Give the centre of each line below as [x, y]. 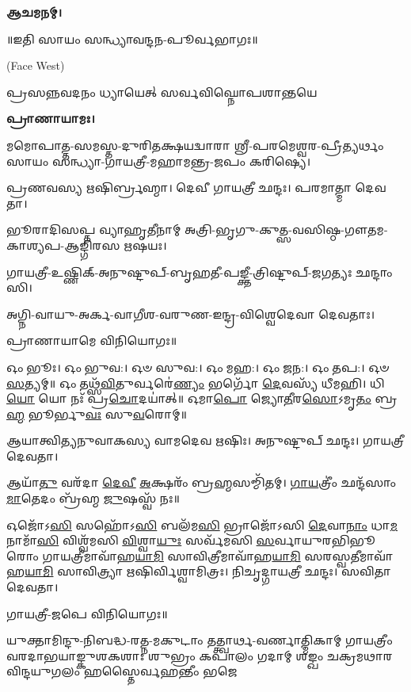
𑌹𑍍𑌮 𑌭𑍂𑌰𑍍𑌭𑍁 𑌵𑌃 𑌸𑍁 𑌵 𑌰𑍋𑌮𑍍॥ [97, 413]
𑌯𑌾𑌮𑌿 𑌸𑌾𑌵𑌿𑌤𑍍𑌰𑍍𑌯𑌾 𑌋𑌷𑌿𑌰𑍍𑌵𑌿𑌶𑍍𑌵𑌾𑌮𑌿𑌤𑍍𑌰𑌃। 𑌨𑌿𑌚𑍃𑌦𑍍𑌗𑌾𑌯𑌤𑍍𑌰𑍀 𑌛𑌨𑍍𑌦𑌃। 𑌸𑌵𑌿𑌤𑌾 [208, 571]
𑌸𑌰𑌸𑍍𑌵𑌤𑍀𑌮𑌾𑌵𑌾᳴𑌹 [349, 555]
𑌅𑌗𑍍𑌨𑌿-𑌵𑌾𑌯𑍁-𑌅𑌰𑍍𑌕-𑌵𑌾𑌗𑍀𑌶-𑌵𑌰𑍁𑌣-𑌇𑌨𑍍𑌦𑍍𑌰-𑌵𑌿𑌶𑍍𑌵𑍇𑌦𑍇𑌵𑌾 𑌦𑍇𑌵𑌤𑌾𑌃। [191, 314]
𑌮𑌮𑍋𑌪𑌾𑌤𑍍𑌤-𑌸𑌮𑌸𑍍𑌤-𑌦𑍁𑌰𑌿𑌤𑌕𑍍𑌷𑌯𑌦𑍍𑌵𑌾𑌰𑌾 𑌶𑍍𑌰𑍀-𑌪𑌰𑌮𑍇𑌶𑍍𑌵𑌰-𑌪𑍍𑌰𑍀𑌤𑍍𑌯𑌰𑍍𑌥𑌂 [195, 145]
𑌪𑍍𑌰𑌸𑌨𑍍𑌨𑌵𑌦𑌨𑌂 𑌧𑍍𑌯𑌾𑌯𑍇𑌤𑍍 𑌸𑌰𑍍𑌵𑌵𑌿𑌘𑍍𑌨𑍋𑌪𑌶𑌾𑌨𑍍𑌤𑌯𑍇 [162, 92]
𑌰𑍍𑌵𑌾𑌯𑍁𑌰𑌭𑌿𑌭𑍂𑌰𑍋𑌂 [325, 540]
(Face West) [36, 65]
